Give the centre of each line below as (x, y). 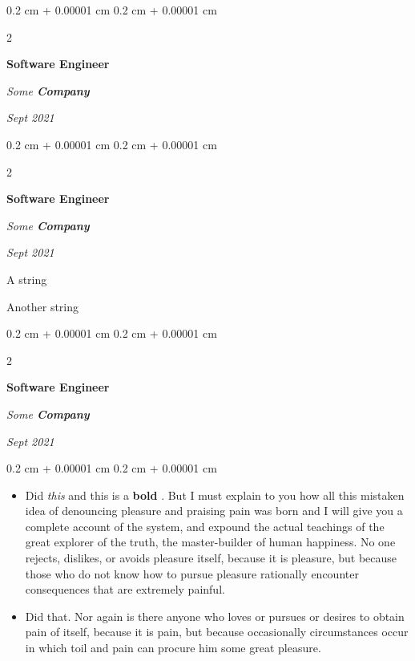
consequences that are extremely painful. (125, 589)
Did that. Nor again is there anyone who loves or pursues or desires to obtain (215, 616)
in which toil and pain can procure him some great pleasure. (173, 648)
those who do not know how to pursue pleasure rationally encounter (192, 573)
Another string (43, 306)
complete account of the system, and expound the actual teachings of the (205, 526)
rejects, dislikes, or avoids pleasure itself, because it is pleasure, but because (211, 558)
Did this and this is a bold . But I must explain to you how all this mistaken (215, 495)
